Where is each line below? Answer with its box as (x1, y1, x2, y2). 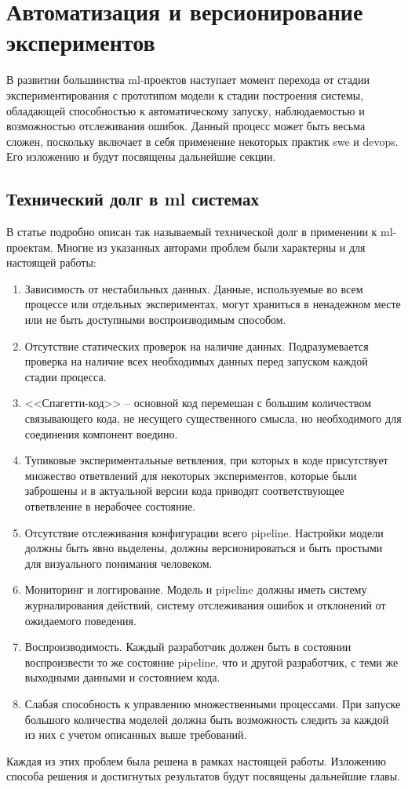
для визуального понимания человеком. (24, 554, 213, 571)
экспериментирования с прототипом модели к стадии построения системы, (6, 86, 364, 103)
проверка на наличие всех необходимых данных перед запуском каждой (24, 353, 368, 369)
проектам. (6, 238, 53, 255)
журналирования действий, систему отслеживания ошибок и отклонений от (24, 596, 386, 613)
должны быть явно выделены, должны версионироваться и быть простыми (24, 540, 383, 556)
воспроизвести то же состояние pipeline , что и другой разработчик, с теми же (24, 653, 399, 670)
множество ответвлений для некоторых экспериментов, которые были (24, 467, 357, 483)
